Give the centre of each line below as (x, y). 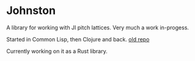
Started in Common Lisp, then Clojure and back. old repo (78, 39)
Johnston (31, 11)
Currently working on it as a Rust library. (57, 51)
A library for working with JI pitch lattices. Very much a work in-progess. (98, 27)
